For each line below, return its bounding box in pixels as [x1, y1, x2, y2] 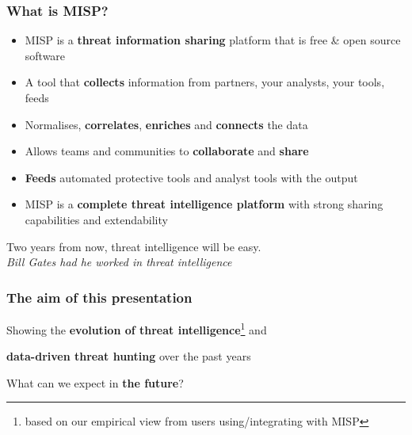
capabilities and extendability [25, 211, 168, 227]
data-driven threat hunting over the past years [6, 348, 251, 364]
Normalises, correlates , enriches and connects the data [25, 116, 308, 132]
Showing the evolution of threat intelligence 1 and [6, 319, 267, 338]
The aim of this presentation [6, 287, 193, 307]
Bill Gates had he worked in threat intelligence [6, 254, 232, 270]
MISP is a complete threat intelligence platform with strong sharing [25, 196, 383, 212]
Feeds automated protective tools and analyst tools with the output [25, 169, 358, 185]
